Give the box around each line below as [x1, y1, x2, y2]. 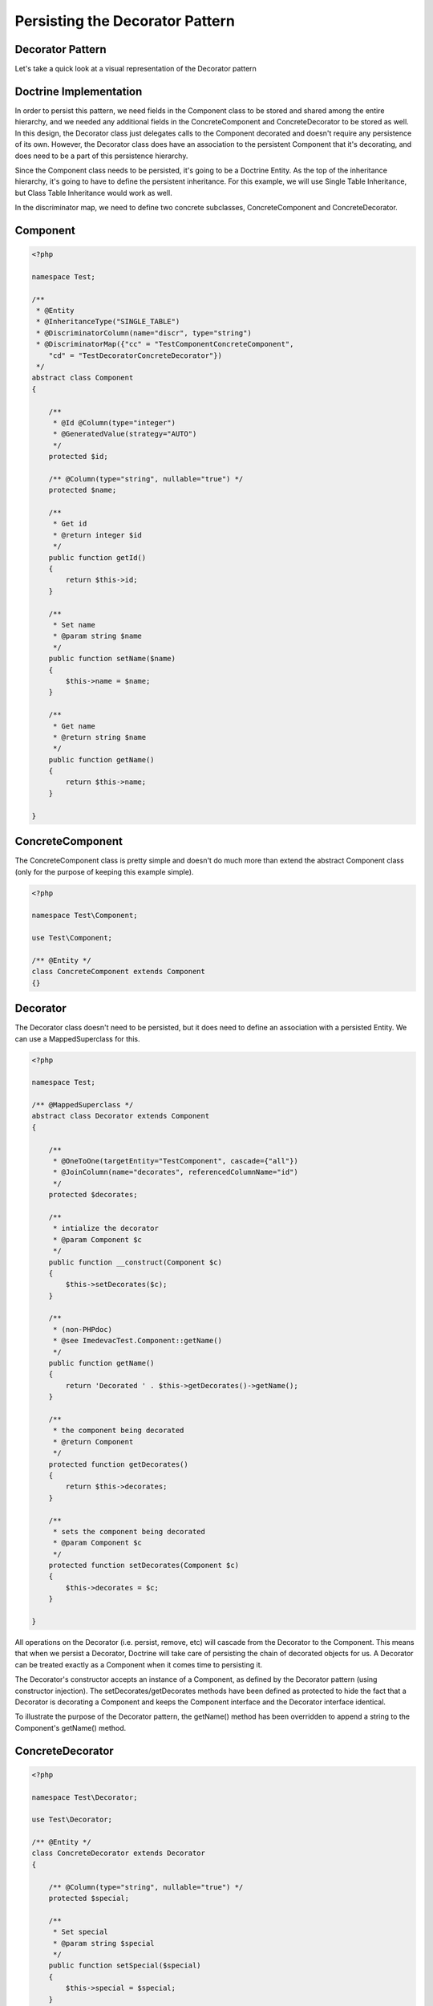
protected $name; [48, 485, 117, 495]
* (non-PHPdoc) [52, 1325, 112, 1334]
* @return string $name [52, 733, 147, 741]
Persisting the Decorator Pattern [14, 12, 236, 30]
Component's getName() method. [14, 1723, 127, 1732]
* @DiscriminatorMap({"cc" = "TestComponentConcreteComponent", [36, 339, 294, 349]
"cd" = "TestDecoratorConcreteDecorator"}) [48, 351, 222, 360]
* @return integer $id [52, 530, 142, 539]
